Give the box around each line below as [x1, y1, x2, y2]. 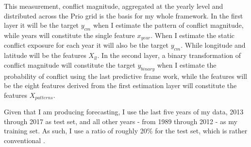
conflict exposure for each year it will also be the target [4, 40, 169, 50]
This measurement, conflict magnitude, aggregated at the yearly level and [4, 1, 223, 11]
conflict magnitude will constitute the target [4, 59, 135, 70]
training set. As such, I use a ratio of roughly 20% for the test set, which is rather [4, 126, 248, 136]
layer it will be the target [4, 20, 79, 30]
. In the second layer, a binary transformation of [97, 50, 241, 60]
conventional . [4, 135, 45, 146]
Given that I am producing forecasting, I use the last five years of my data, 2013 [4, 107, 244, 117]
